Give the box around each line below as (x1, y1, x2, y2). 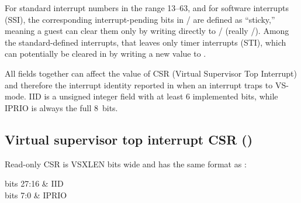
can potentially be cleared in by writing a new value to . (5, 47, 206, 60)
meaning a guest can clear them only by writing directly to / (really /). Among (5, 25, 289, 37)
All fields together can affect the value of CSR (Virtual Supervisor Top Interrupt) (5, 67, 297, 79)
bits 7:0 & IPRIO (5, 188, 67, 201)
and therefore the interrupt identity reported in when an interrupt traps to (5, 78, 273, 91)
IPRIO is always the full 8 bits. (5, 101, 118, 113)
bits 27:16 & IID (5, 177, 64, 190)
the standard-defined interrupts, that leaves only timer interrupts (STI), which (5, 36, 286, 48)
